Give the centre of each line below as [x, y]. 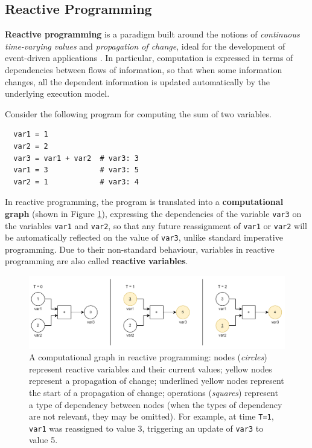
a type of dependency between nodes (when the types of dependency [156, 404]
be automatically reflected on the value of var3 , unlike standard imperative [144, 237]
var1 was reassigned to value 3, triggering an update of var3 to [146, 428]
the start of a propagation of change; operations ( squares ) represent [154, 392]
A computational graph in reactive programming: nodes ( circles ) [148, 357]
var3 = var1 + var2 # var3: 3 [76, 158]
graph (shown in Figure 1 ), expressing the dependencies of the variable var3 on [153, 213]
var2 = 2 [31, 146]
